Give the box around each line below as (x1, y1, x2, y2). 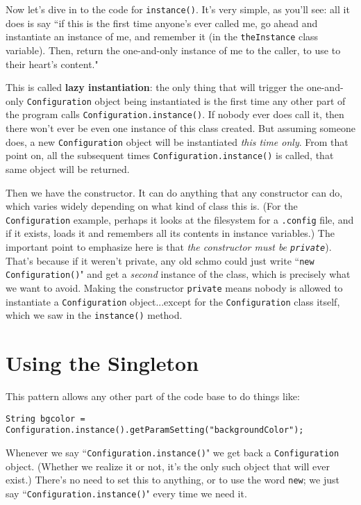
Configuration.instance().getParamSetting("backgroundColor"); (6, 425, 304, 436)
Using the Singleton (6, 349, 199, 377)
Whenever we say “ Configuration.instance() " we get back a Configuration (6, 445, 339, 459)
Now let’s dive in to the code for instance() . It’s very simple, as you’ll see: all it (6, 2, 350, 16)
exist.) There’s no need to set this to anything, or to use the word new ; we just (6, 472, 339, 487)
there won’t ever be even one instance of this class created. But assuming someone (6, 121, 355, 135)
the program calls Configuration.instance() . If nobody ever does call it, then (6, 107, 344, 122)
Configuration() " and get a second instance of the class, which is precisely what (6, 267, 351, 281)
